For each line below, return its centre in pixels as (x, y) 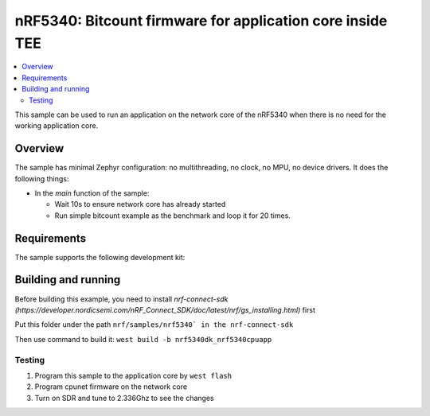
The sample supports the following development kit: (100, 257)
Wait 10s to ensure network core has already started (140, 204)
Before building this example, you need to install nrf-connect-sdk (121, 299)
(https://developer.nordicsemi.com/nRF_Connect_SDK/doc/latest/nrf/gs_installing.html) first (165, 309)
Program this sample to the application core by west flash (133, 375)
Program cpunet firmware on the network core (111, 387)
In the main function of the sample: (92, 193)
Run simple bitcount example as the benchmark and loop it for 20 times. (172, 216)
